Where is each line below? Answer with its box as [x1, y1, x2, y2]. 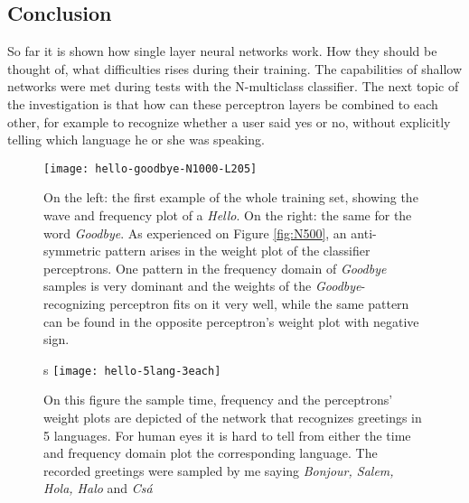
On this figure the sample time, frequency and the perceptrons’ [43, 390, 393, 409]
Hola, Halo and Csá [43, 479, 153, 498]
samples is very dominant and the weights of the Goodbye [43, 276, 361, 295]
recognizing [43, 293, 106, 312]
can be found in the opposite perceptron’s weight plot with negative [43, 312, 419, 331]
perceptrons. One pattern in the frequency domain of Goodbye [43, 258, 387, 277]
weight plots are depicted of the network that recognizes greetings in [43, 408, 422, 427]
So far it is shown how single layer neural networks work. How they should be [7, 42, 437, 61]
